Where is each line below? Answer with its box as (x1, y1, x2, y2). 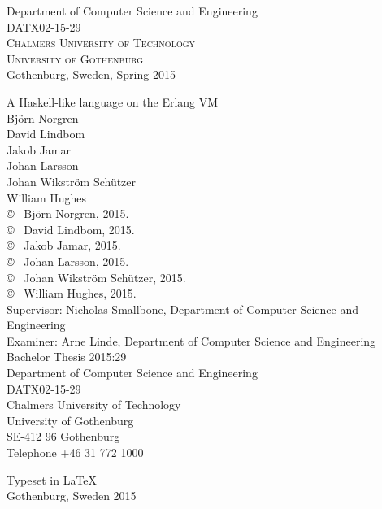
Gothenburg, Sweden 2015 (7, 487, 137, 504)
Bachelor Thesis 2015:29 (7, 348, 127, 365)
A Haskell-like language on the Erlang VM (7, 93, 219, 110)
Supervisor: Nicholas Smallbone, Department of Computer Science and (7, 300, 358, 317)
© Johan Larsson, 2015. (7, 252, 129, 269)
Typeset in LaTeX (7, 471, 98, 488)
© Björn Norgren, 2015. (7, 205, 129, 222)
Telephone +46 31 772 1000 (7, 444, 144, 461)
